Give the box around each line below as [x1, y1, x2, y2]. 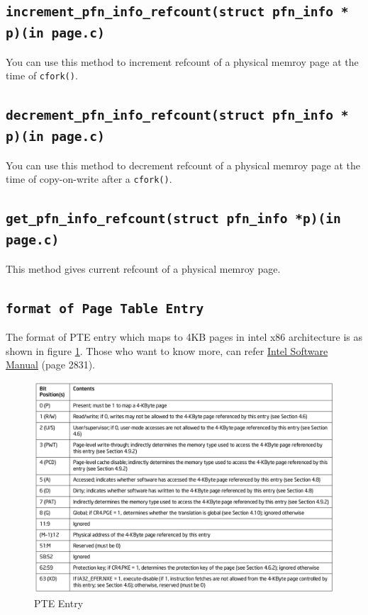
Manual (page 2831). [6, 357, 96, 372]
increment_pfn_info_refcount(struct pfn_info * [6, 4, 349, 20]
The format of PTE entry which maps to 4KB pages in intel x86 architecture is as [6, 329, 363, 344]
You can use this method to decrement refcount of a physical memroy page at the [6, 157, 361, 172]
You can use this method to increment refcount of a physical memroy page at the [6, 54, 359, 69]
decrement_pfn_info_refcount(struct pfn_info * [6, 108, 349, 123]
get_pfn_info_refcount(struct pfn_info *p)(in [6, 211, 341, 227]
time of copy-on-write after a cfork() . [6, 171, 172, 186]
